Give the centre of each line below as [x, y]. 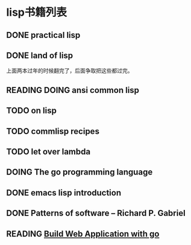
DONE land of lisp [40, 55]
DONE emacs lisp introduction [64, 193]
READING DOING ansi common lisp [73, 90]
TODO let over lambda [49, 151]
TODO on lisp [32, 111]
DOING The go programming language [80, 172]
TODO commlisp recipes [53, 131]
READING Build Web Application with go [83, 234]
